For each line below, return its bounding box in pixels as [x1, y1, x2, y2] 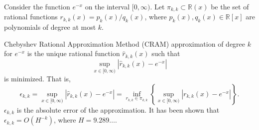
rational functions [4, 11, 58, 22]
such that [151, 48, 180, 59]
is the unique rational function [27, 48, 120, 59]
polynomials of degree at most [4, 22, 96, 32]
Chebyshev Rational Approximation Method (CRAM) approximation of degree [4, 38, 246, 49]
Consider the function [4, 1, 70, 11]
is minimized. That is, [4, 73, 71, 84]
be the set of [211, 1, 249, 11]
